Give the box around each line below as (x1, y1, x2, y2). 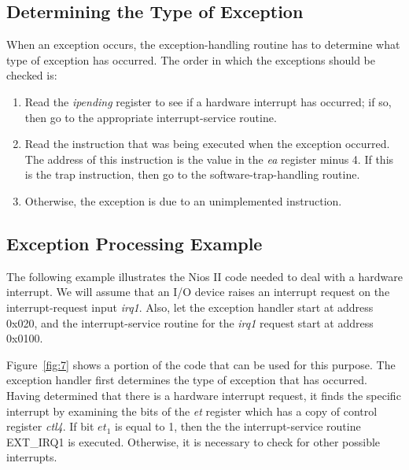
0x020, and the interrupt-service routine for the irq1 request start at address (6, 314, 374, 331)
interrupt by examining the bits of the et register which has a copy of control (6, 402, 378, 419)
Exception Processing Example (6, 231, 263, 255)
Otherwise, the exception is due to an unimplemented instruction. (24, 192, 342, 209)
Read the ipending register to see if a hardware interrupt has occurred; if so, (24, 93, 392, 109)
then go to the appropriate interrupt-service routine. (24, 109, 277, 125)
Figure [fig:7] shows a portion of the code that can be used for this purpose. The (6, 356, 396, 372)
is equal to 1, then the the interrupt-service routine (115, 418, 361, 435)
